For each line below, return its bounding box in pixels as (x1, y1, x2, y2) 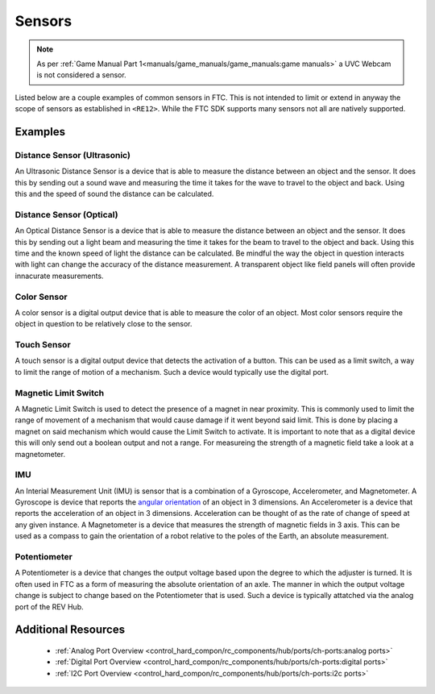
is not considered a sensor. (36, 70, 126, 80)
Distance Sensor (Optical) (14, 209, 118, 220)
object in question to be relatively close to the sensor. (14, 319, 193, 329)
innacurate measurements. (14, 271, 104, 281)
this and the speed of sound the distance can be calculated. (14, 189, 214, 199)
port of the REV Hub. (14, 601, 84, 612)
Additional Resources (14, 623, 125, 637)
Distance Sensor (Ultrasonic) (14, 149, 130, 160)
